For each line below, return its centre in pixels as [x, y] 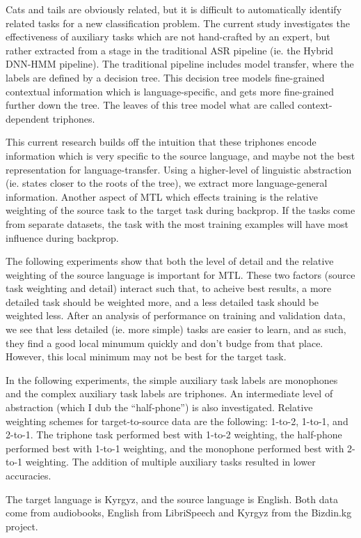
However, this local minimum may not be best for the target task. [146, 356]
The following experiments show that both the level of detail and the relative [170, 261]
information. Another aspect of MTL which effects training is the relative [162, 196]
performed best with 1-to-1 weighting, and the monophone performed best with [175, 448]
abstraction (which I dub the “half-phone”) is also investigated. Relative [159, 407]
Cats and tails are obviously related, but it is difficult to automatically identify [174, 9]
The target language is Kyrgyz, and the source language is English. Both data [172, 499]
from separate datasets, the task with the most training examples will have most [177, 223]
